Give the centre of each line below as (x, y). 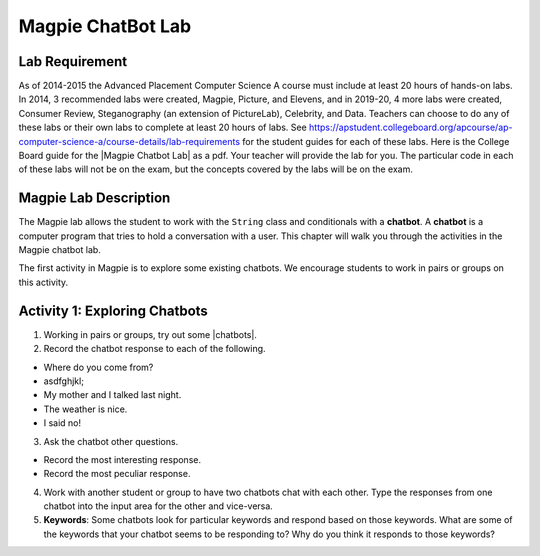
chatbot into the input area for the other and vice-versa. (158, 506)
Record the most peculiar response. (117, 474)
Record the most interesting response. (122, 459)
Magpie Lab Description (94, 198)
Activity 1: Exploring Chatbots (113, 310)
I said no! (62, 423)
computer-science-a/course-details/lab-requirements (129, 141)
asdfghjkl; (64, 381)
